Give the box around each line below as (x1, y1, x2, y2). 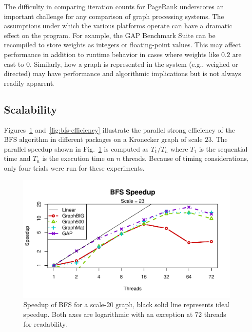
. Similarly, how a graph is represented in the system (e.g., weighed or (29, 59, 238, 69)
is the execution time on (42, 153, 115, 163)
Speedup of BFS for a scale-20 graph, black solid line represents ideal (23, 299, 230, 310)
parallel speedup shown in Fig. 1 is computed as (4, 143, 149, 154)
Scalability (4, 101, 58, 117)
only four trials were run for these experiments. (4, 162, 145, 173)
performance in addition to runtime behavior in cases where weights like (4, 49, 219, 59)
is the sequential (199, 143, 248, 154)
